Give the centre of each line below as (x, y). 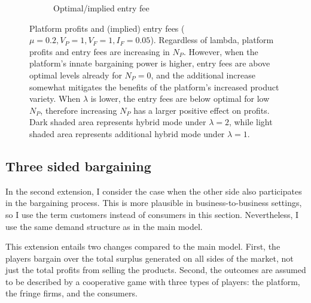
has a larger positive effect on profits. (202, 110)
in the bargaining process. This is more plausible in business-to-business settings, (154, 203)
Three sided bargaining (78, 166)
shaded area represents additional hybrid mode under (127, 133)
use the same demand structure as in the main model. (104, 226)
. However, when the (221, 51)
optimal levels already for (76, 75)
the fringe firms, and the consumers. (71, 293)
